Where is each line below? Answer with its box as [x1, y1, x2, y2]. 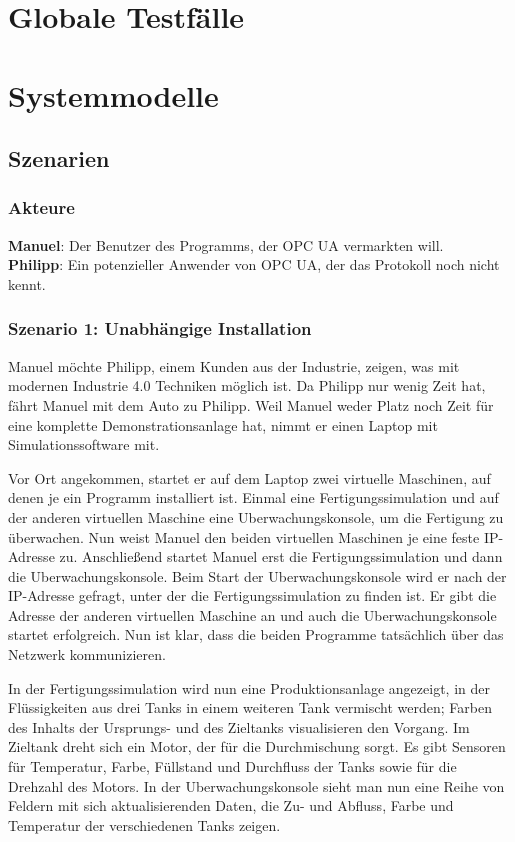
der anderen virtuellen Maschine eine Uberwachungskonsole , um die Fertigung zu [8, 506, 504, 527]
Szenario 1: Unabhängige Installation [8, 316, 312, 341]
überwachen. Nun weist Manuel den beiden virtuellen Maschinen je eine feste [8, 526, 480, 547]
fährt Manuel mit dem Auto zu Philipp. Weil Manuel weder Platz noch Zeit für [8, 394, 494, 415]
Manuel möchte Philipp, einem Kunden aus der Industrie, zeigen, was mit [8, 355, 460, 376]
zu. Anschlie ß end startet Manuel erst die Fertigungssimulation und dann [59, 546, 503, 567]
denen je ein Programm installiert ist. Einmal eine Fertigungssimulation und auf [8, 487, 499, 508]
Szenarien [8, 143, 110, 174]
